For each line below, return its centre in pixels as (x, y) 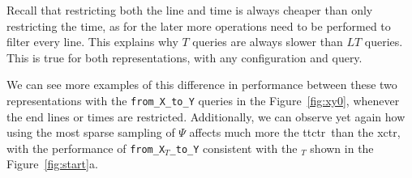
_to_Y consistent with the (234, 148)
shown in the (342, 148)
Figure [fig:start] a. (52, 164)
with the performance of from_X (86, 148)
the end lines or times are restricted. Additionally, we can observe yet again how (206, 116)
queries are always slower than (268, 42)
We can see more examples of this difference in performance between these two (202, 85)
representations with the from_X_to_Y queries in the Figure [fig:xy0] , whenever (203, 100)
